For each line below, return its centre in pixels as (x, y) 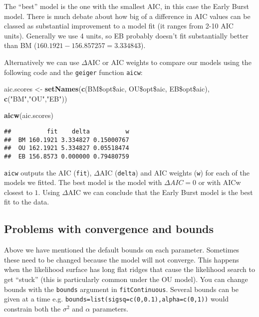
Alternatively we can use (42, 62)
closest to (18, 192)
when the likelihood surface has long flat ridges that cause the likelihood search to (129, 269)
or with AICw (220, 182)
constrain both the (32, 308)
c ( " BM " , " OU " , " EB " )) (36, 98)
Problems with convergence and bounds (109, 229)
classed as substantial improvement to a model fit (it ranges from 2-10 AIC (119, 26)
